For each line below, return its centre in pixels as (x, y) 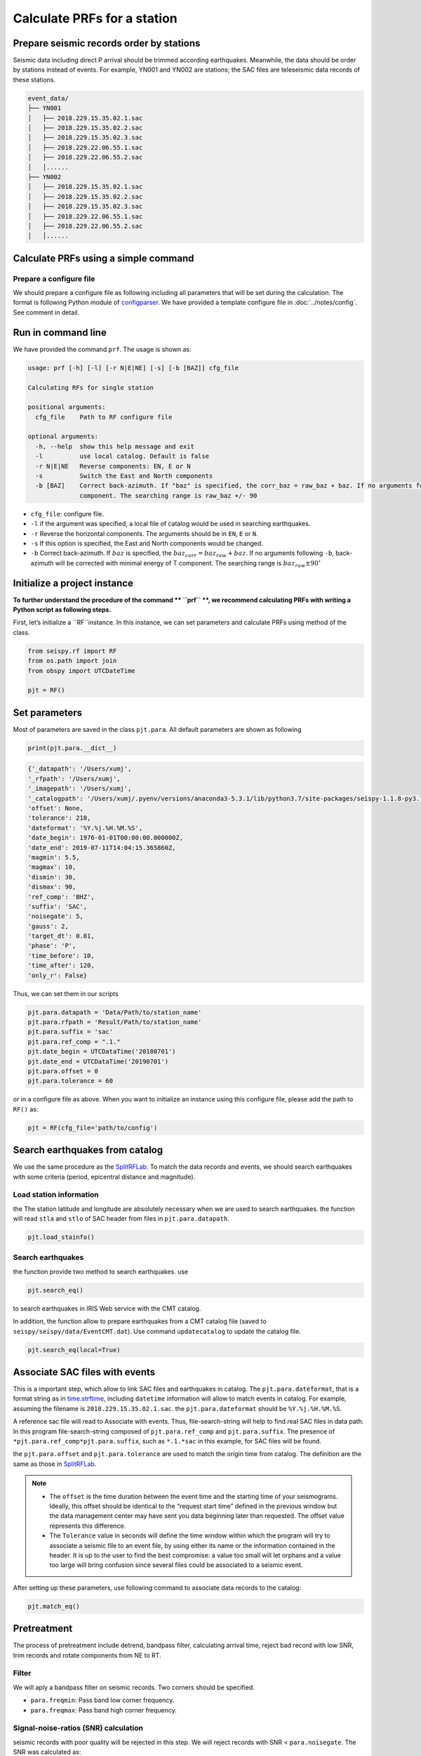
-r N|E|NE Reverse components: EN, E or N (113, 466)
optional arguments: (63, 437)
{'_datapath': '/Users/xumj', (80, 769)
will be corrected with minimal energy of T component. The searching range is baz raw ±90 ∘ (188, 564)
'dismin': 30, (52, 877)
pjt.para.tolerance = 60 (71, 1081)
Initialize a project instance (73, 583)
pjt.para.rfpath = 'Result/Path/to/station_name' (115, 1022)
